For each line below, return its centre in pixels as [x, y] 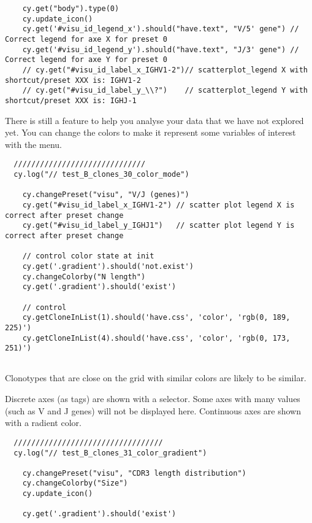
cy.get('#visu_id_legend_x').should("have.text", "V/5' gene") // [161, 29]
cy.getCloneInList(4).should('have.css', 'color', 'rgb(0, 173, [156, 338]
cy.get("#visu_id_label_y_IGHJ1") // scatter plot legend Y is [158, 226]
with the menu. [33, 144]
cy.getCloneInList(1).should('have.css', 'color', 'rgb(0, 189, [156, 318]
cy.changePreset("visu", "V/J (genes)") [106, 195]
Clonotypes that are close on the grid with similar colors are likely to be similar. [156, 378]
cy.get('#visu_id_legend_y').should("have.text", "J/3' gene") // [161, 49]
